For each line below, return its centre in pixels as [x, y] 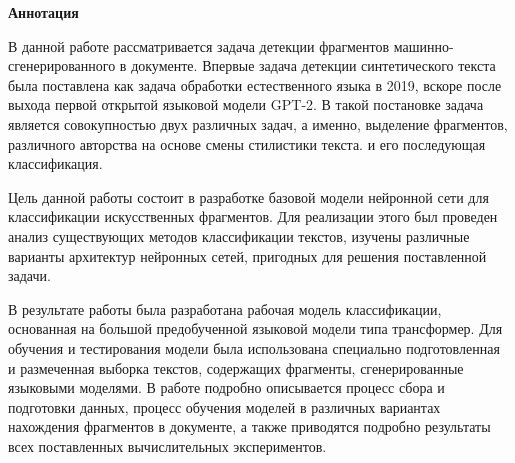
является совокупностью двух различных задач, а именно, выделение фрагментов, [258, 123]
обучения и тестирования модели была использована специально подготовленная [254, 347]
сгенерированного [62, 65]
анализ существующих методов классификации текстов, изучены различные [239, 235]
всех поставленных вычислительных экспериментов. [167, 445]
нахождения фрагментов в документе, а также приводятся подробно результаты [249, 426]
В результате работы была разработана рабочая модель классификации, [225, 308]
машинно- [423, 45]
